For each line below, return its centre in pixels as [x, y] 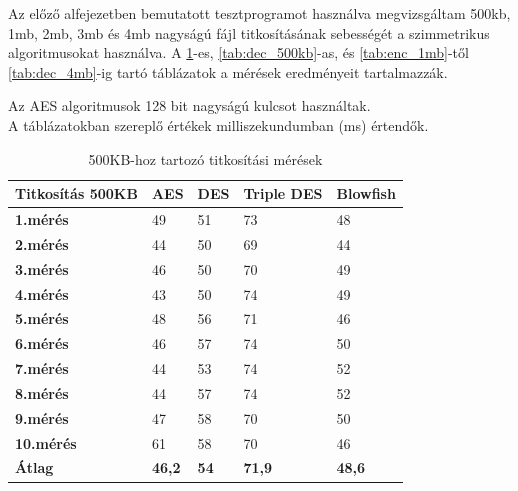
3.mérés [42, 268]
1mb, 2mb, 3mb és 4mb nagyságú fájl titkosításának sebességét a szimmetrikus [249, 32]
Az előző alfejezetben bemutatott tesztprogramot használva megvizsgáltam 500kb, [259, 13]
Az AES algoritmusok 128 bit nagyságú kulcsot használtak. [189, 105]
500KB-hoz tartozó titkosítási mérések [205, 158]
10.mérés [46, 442]
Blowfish [366, 193]
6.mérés [42, 343]
